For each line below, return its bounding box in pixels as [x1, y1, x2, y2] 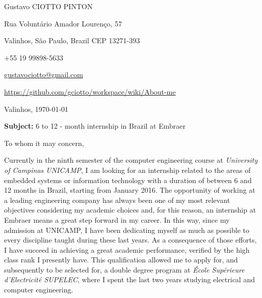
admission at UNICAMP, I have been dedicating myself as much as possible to [4, 224, 249, 235]
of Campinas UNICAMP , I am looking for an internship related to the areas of [4, 164, 251, 175]
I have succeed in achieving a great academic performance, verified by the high [4, 244, 250, 255]
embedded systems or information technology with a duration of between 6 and [4, 174, 252, 185]
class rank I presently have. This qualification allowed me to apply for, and [4, 254, 238, 265]
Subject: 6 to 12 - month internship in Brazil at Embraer [4, 121, 186, 131]
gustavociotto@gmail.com [4, 69, 83, 80]
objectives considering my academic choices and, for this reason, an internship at [4, 204, 256, 215]
